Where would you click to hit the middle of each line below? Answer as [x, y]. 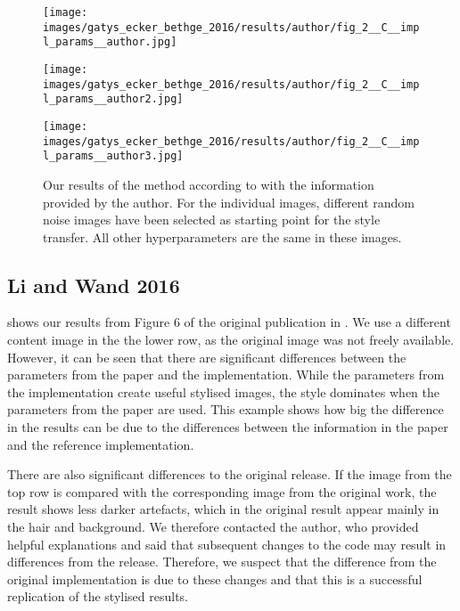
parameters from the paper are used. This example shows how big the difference [226, 409]
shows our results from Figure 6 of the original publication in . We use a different [229, 322]
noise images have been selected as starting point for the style [212, 220]
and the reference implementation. [101, 444]
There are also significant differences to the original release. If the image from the [230, 474]
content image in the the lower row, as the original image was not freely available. [231, 340]
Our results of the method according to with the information [209, 184]
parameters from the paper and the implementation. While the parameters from [226, 375]
